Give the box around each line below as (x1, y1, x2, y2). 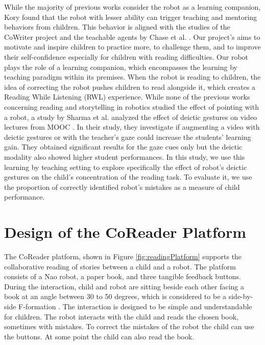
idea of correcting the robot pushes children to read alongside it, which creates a (4, 81, 256, 92)
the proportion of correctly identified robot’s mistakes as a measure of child (4, 181, 240, 192)
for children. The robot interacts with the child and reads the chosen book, (4, 311, 238, 322)
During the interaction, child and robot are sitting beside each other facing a (4, 281, 244, 291)
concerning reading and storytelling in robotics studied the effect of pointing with (4, 101, 259, 112)
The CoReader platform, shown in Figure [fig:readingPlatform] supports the (4, 251, 242, 261)
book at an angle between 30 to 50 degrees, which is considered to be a (4, 291, 227, 302)
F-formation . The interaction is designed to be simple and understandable (18, 301, 252, 311)
